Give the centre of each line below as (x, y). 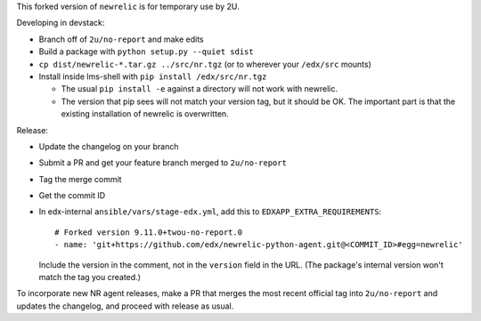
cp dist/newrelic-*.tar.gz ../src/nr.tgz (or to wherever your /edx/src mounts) (205, 64)
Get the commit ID (72, 196)
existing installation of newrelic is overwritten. (145, 114)
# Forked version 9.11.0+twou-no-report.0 (149, 232)
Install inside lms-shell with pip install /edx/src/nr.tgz (153, 76)
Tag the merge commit (80, 179)
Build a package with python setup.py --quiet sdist (146, 52)
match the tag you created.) (90, 277)
